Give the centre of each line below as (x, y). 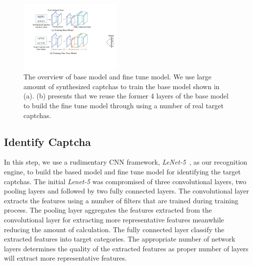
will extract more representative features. (66, 258)
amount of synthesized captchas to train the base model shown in (122, 86)
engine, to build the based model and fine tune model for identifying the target (122, 172)
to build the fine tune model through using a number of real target (124, 106)
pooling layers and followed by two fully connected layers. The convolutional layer (126, 191)
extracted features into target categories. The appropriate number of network (120, 239)
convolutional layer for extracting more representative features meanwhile (114, 220)
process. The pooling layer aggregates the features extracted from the (108, 210)
